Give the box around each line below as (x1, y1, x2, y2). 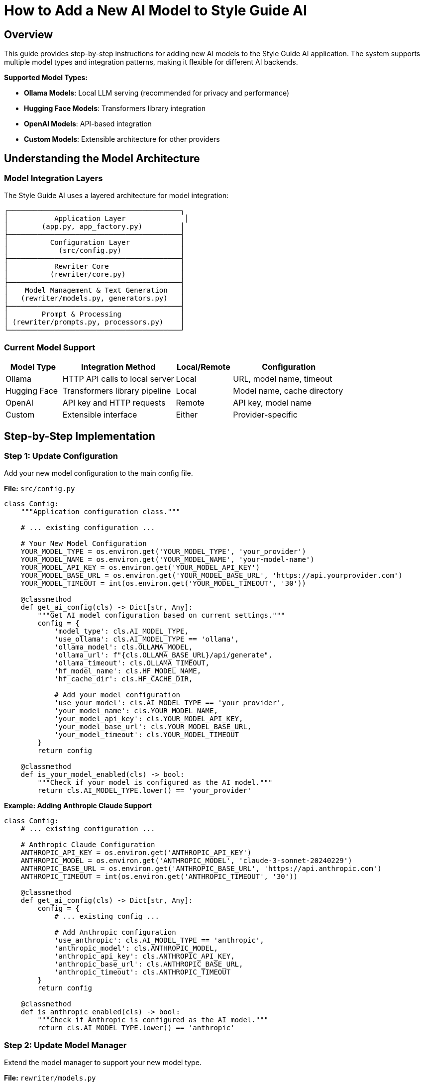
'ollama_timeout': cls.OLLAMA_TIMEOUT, (54, 659, 210, 667)
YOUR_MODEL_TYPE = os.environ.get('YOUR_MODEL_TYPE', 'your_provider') (20, 547, 306, 556)
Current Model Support (4, 342, 96, 352)
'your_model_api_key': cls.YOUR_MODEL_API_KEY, (54, 715, 243, 723)
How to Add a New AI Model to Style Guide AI (4, 2, 307, 19)
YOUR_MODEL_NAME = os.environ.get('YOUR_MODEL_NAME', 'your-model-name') (20, 555, 315, 564)
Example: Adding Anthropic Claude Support (4, 801, 152, 810)
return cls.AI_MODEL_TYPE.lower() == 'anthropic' (37, 1024, 235, 1032)
